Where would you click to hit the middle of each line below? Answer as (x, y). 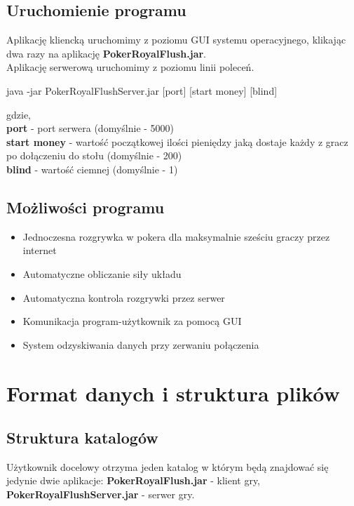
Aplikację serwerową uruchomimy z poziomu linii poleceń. (130, 67)
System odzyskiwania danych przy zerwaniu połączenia (141, 344)
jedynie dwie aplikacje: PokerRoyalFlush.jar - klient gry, (134, 480)
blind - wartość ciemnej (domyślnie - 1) (92, 169)
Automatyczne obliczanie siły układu (102, 273)
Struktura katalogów (82, 438)
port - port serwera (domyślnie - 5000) (90, 128)
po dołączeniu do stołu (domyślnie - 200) (94, 155)
